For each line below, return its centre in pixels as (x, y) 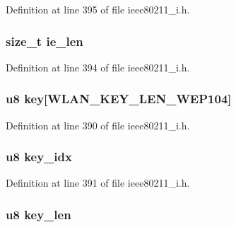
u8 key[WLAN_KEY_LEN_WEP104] (119, 99)
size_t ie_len (45, 41)
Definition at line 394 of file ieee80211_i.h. (98, 67)
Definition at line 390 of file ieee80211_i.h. (98, 125)
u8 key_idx (39, 157)
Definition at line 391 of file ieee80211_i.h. (98, 183)
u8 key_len (39, 214)
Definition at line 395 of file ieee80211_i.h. (98, 9)
